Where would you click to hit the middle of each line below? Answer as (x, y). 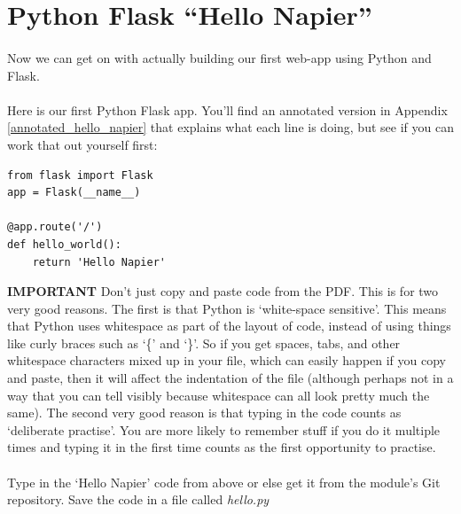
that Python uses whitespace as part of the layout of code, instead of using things (229, 326)
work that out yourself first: (82, 144)
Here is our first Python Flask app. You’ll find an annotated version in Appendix (227, 109)
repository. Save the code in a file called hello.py (138, 499)
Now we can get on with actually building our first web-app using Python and (219, 57)
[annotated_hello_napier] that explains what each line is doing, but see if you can (230, 127)
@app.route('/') (55, 227)
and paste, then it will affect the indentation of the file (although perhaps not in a (230, 378)
